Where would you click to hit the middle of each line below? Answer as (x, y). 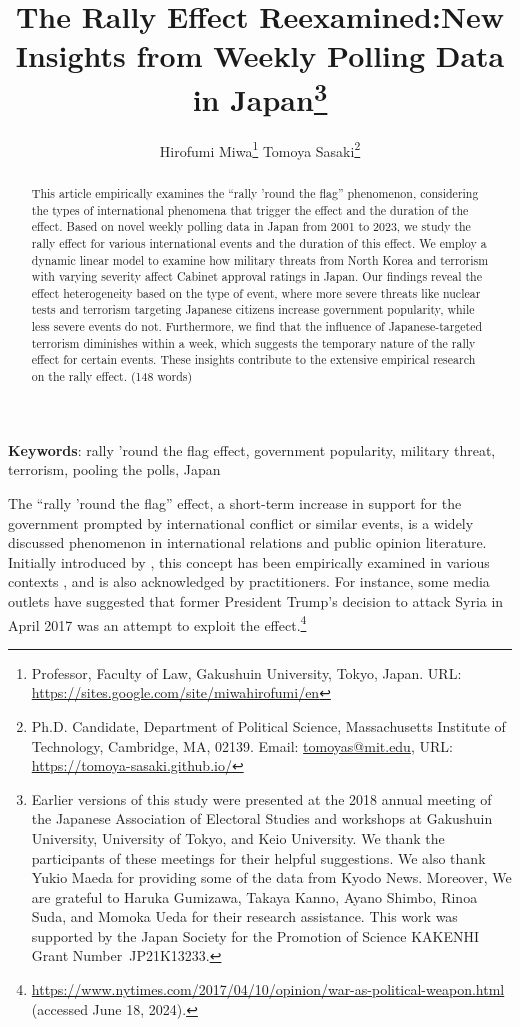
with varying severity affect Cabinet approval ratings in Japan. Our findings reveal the (256, 276)
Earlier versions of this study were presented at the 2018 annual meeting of (261, 798)
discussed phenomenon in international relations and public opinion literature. (247, 542)
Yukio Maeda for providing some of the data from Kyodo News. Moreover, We (271, 877)
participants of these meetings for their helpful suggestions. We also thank (258, 857)
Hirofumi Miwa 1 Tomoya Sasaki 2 (260, 149)
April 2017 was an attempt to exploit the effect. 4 (157, 623)
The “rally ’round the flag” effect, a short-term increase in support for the (235, 502)
